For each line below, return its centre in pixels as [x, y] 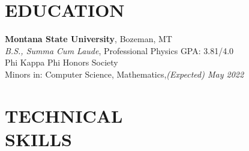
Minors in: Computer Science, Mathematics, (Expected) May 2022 [124, 74]
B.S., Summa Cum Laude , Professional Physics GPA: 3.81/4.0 [119, 50]
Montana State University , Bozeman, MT [88, 39]
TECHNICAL [64, 115]
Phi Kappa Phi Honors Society [61, 62]
